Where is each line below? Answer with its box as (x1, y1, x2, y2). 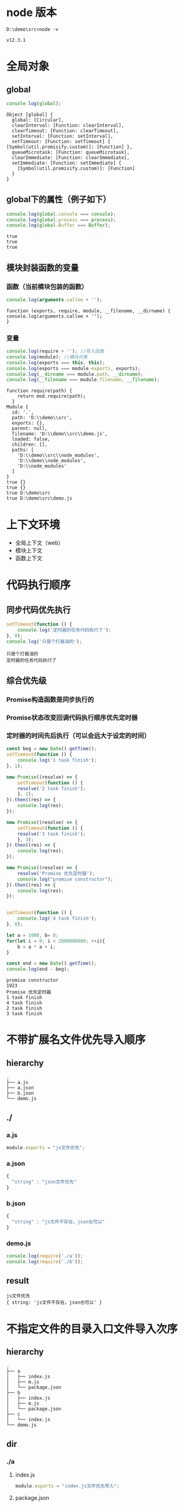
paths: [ (12, 447, 34, 453)
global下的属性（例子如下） (6, 194, 111, 205)
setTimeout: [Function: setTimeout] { (12, 138, 111, 144)
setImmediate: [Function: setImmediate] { (12, 160, 122, 166)
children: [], (12, 442, 48, 448)
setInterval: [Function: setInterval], (12, 133, 114, 139)
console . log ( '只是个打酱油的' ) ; (6, 638, 83, 645)
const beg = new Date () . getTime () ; (6, 746, 97, 752)
